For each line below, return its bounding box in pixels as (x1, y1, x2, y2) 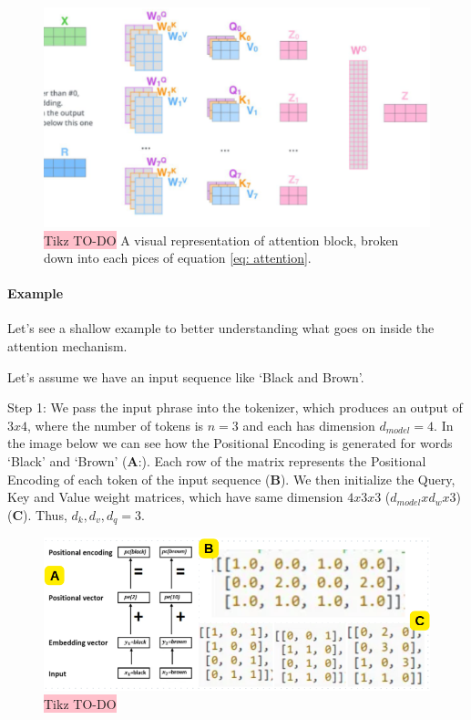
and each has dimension (242, 415, 375, 434)
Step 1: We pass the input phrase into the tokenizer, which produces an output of (7, 398, 463, 417)
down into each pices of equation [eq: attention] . (44, 248, 312, 267)
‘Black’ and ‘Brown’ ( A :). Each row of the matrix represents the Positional (7, 452, 426, 471)
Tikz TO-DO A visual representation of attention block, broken (44, 230, 399, 249)
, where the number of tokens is (27, 415, 204, 434)
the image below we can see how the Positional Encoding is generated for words (7, 433, 453, 453)
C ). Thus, (12, 505, 67, 524)
